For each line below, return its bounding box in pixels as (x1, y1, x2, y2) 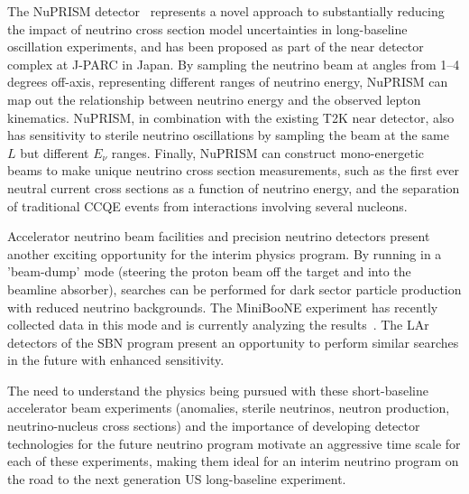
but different (20, 143, 89, 162)
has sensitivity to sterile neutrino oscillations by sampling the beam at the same (7, 126, 449, 144)
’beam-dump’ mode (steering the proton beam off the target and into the (7, 262, 411, 281)
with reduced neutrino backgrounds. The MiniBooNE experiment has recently (7, 297, 438, 316)
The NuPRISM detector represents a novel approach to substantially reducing (7, 2, 445, 20)
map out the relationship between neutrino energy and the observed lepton (7, 89, 421, 108)
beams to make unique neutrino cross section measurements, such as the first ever (7, 161, 459, 180)
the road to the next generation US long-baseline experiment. (7, 469, 346, 488)
